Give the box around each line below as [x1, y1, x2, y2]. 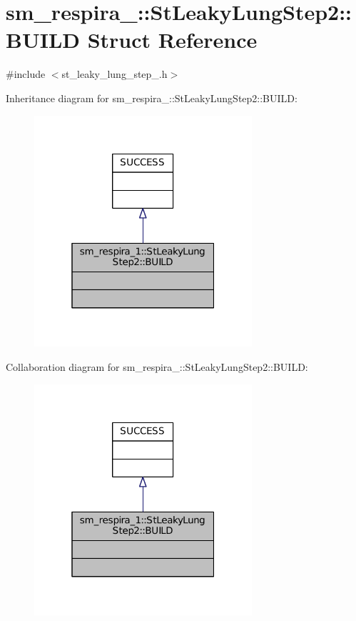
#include [6, 66, 46, 81]
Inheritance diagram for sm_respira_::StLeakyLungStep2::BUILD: [6, 90, 297, 105]
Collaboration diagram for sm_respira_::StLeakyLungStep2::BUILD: [6, 359, 308, 374]
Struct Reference [87, 25, 258, 54]
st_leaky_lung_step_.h [61, 66, 168, 81]
